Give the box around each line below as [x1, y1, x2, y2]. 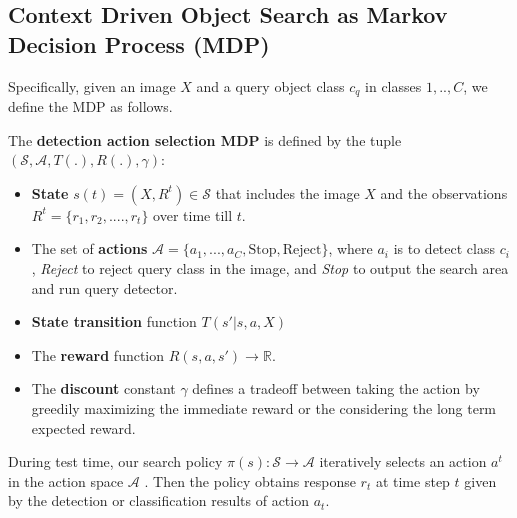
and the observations [380, 182, 508, 203]
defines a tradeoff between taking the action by [192, 378, 480, 399]
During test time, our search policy [8, 451, 223, 472]
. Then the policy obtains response [144, 470, 356, 491]
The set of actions [31, 238, 148, 259]
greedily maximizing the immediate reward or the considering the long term [31, 397, 497, 418]
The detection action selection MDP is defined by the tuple [8, 129, 402, 150]
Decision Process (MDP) [8, 28, 270, 59]
